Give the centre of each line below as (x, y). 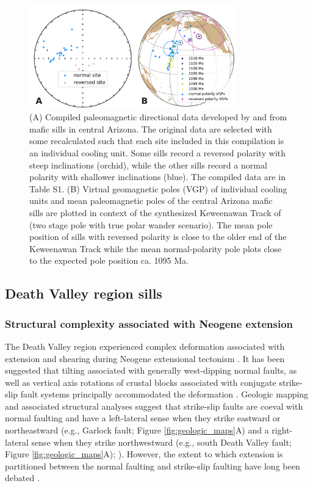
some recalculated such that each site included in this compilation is (157, 141)
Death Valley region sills (84, 293)
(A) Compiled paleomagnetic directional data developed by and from (158, 117)
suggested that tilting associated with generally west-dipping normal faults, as (151, 370)
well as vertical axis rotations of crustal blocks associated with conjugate (141, 382)
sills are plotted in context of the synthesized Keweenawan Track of (155, 212)
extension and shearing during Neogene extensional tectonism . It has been (145, 358)
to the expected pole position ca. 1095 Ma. (109, 260)
